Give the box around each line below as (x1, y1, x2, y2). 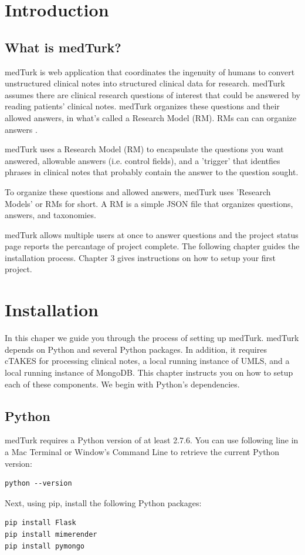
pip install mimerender (5, 530, 97, 539)
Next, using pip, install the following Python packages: (5, 496, 202, 509)
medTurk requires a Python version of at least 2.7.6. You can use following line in (5, 434, 299, 446)
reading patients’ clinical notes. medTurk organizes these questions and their (5, 100, 280, 112)
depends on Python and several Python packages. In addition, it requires (5, 343, 267, 355)
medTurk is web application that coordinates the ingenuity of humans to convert (5, 65, 295, 78)
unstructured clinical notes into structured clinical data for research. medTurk (5, 77, 285, 89)
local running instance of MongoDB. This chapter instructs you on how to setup (5, 366, 293, 378)
